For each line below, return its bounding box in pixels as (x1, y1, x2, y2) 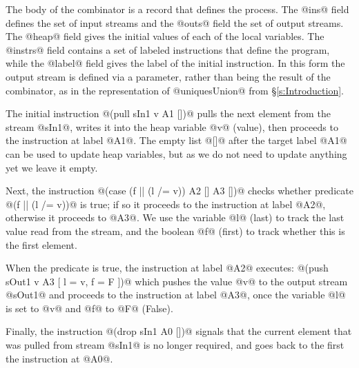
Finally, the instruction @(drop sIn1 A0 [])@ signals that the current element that (6, 324, 352, 338)
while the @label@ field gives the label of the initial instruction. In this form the (6, 56, 345, 70)
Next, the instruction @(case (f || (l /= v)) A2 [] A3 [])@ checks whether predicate (6, 183, 353, 198)
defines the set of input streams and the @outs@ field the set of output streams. (6, 15, 344, 30)
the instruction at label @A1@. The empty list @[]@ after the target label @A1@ (6, 133, 347, 147)
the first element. (6, 237, 77, 252)
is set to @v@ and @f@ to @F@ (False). (6, 300, 173, 315)
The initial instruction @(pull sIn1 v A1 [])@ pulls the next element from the (6, 106, 331, 121)
